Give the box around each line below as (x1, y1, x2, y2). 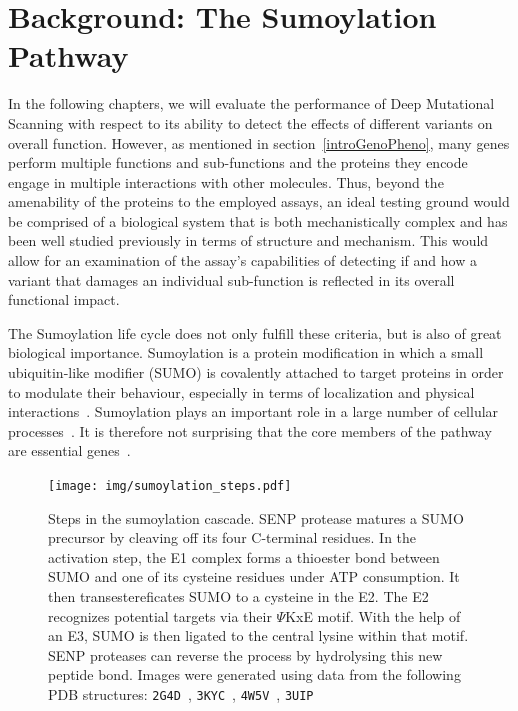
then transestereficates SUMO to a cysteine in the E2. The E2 (48, 586, 429, 607)
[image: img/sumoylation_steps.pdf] (48, 479, 292, 493)
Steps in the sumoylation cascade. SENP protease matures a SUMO (48, 507, 464, 528)
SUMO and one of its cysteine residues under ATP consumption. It (48, 566, 460, 587)
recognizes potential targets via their (48, 605, 272, 626)
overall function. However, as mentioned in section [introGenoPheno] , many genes (8, 132, 510, 153)
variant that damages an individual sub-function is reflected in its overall (8, 269, 455, 290)
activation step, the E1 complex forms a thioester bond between (48, 546, 440, 567)
